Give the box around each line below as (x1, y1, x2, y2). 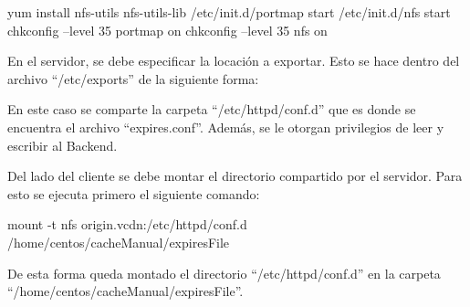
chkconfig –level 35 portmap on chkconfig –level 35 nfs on (7, 20, 328, 39)
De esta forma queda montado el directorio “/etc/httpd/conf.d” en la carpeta (7, 263, 441, 282)
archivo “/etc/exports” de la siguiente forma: (7, 69, 259, 88)
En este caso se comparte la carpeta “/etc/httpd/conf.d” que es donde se (7, 100, 416, 119)
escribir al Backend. (7, 135, 118, 154)
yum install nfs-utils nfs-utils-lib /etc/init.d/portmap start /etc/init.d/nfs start (7, 3, 451, 21)
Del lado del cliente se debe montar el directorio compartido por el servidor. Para (7, 166, 463, 185)
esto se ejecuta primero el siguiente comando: (7, 184, 260, 203)
